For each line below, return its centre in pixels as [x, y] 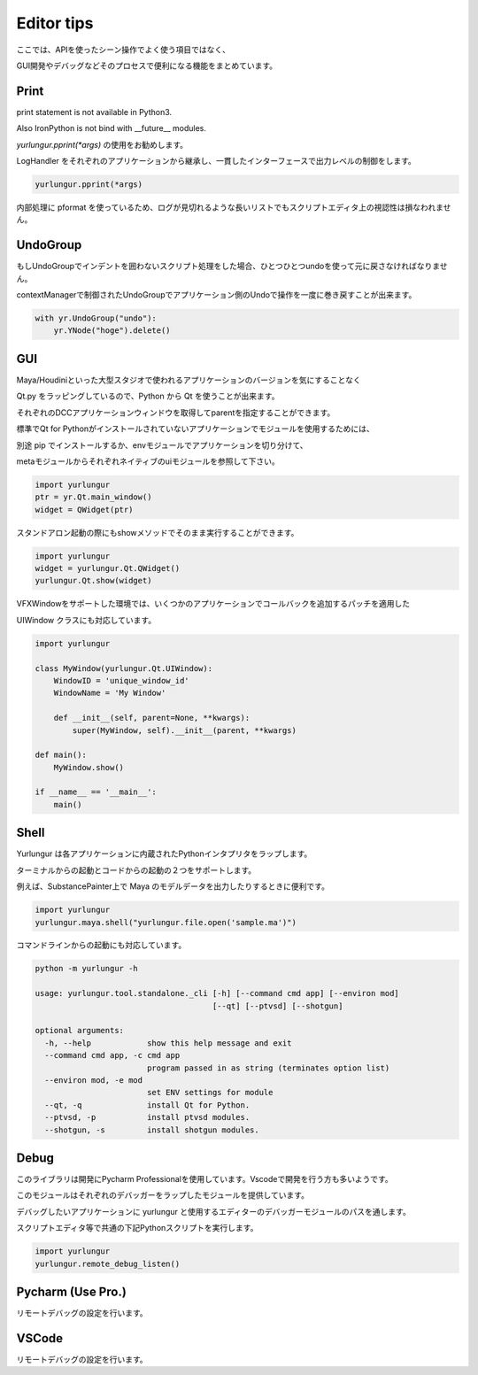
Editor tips [55, 23]
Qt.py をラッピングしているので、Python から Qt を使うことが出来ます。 [148, 396]
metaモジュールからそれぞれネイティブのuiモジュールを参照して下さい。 [148, 461]
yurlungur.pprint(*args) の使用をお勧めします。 [102, 144]
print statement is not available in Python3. [94, 112]
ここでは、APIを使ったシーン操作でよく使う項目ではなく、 [123, 50]
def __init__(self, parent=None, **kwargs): [152, 718]
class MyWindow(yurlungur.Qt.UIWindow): [123, 668]
